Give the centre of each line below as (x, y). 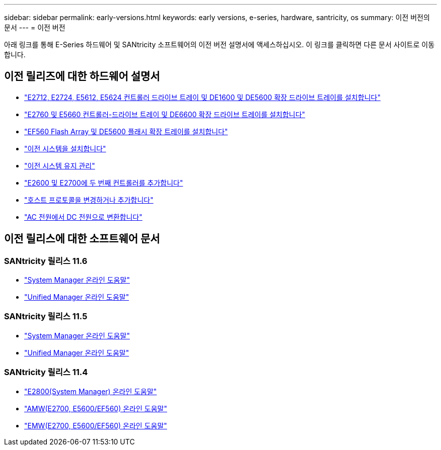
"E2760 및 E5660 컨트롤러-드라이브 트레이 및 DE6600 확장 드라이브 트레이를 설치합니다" (165, 114)
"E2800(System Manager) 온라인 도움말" (91, 391)
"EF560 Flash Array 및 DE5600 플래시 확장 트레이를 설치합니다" (126, 131)
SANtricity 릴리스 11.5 (46, 317)
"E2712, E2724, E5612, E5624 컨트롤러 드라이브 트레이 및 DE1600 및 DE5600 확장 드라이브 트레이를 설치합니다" (202, 97)
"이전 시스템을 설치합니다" (65, 148)
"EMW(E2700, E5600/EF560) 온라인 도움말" (96, 425)
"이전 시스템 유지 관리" (60, 165)
